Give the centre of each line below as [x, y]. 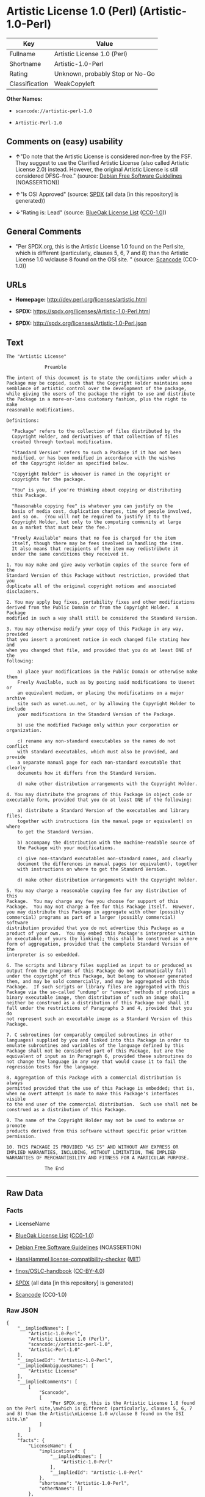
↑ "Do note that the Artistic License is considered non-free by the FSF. [104, 156]
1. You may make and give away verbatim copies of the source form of [98, 565]
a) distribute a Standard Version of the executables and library [103, 811]
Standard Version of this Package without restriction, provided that [98, 576]
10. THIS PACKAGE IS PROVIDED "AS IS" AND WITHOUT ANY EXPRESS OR [92, 1147]
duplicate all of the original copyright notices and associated [91, 586]
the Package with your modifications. [67, 848]
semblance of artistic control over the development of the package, [97, 389]
